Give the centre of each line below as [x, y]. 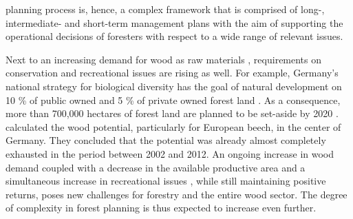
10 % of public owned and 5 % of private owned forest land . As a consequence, [173, 100]
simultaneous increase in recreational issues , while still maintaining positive [166, 181]
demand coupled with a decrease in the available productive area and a [156, 167]
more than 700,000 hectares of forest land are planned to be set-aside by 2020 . [172, 113]
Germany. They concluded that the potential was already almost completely [166, 140]
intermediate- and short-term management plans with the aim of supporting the [174, 22]
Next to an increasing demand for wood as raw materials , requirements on [164, 59]
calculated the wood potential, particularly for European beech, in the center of [173, 126]
